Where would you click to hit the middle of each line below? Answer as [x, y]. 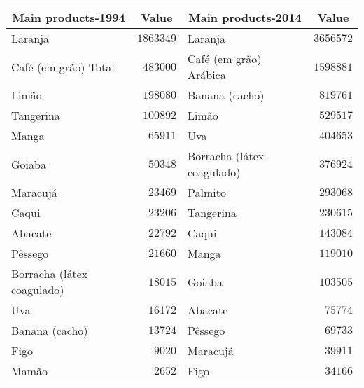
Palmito [207, 192]
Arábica [207, 75]
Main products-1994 [69, 17]
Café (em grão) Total [63, 67]
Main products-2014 [245, 17]
